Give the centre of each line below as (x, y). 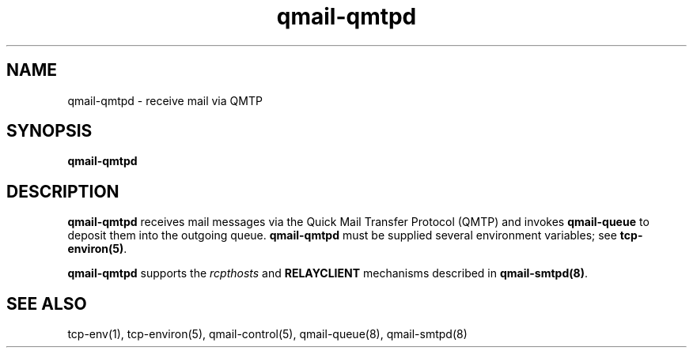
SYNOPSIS (49, 131)
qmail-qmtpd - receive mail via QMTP (165, 100)
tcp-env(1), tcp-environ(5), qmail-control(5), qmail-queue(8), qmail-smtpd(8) (267, 334)
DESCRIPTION (63, 191)
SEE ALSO (47, 303)
